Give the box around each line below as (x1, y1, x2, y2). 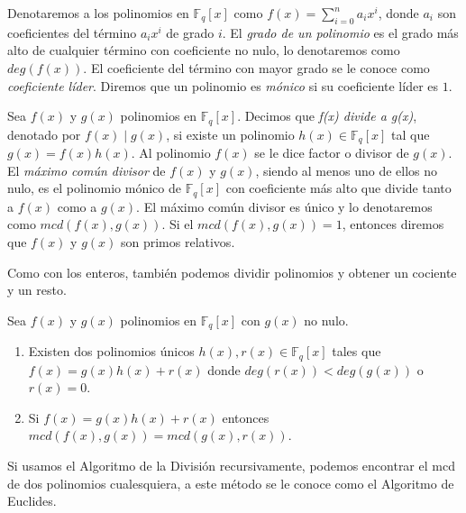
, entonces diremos (342, 215, 444, 234)
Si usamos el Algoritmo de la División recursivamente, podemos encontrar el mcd (7, 455, 455, 474)
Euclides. (7, 491, 57, 510)
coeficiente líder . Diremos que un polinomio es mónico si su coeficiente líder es (7, 76, 439, 95)
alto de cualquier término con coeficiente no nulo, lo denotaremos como (7, 41, 400, 60)
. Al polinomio (131, 143, 211, 162)
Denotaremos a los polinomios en (7, 4, 189, 22)
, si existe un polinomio (166, 124, 295, 143)
